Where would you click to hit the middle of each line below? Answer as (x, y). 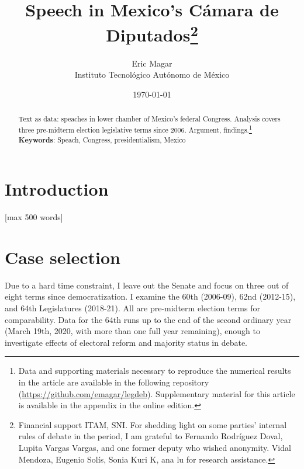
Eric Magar (152, 63)
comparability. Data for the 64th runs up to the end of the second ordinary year (148, 319)
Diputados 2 (152, 34)
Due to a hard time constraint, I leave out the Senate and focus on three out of (147, 285)
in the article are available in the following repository (114, 382)
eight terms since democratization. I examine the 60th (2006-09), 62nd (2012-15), (150, 296)
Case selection (63, 257)
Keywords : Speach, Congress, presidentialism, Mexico (102, 140)
